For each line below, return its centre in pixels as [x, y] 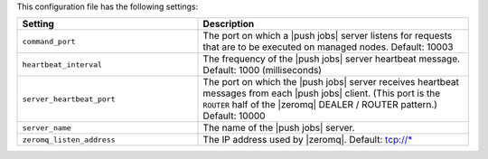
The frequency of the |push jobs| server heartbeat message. [332, 59]
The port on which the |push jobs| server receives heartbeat [331, 82]
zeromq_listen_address [69, 140]
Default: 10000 [234, 116]
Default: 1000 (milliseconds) [263, 70]
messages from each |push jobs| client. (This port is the [322, 93]
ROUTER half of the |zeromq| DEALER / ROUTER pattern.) [320, 105]
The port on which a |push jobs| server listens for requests [328, 36]
